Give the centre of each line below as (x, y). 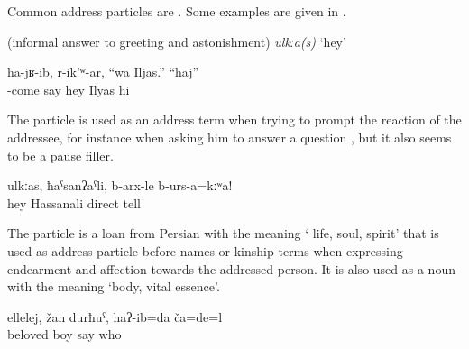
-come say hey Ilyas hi (69, 89)
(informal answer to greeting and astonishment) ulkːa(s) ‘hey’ (177, 41)
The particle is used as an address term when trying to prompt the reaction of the (234, 119)
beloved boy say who (64, 334)
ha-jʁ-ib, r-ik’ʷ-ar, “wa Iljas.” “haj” (103, 72)
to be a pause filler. (60, 155)
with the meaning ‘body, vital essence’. (114, 286)
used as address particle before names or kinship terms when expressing (205, 250)
